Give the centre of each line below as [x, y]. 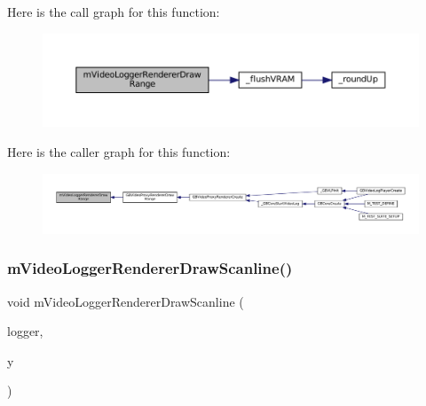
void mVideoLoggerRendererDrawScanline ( [126, 301]
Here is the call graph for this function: [114, 12]
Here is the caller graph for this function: [119, 151]
